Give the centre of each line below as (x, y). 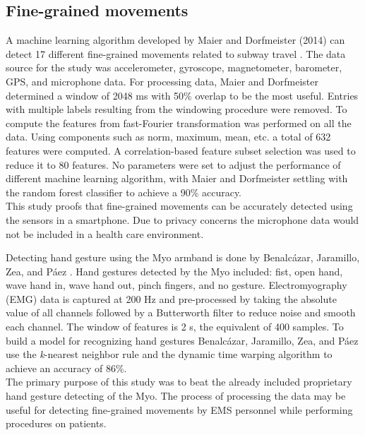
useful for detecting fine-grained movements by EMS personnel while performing (179, 409)
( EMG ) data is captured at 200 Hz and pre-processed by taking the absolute (171, 298)
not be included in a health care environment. (105, 233)
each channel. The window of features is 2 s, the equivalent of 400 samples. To (175, 327)
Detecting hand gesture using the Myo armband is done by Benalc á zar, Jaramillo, (183, 257)
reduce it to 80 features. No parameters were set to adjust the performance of (173, 164)
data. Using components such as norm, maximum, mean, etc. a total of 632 (168, 137)
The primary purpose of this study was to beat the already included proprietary (179, 382)
